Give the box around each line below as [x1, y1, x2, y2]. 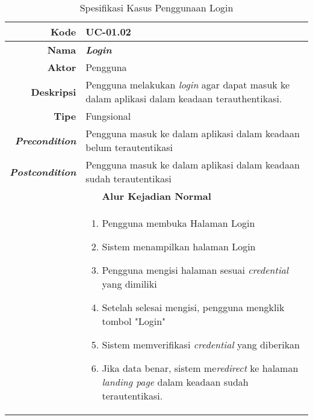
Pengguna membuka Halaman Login [102, 216, 255, 230]
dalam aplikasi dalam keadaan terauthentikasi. [85, 91, 282, 105]
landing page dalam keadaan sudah [102, 375, 249, 389]
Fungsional [85, 109, 131, 123]
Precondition [14, 133, 76, 147]
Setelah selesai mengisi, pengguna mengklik [102, 300, 285, 314]
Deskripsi [31, 84, 76, 99]
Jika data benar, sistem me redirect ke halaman [102, 361, 299, 375]
